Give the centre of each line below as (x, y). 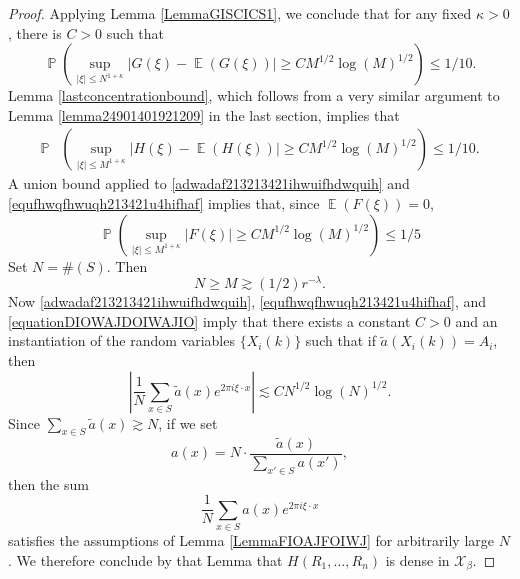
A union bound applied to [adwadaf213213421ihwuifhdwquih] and (209, 183)
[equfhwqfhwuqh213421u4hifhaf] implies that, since (164, 203)
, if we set (188, 422)
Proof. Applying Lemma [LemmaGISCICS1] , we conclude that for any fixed (240, 13)
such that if (340, 340)
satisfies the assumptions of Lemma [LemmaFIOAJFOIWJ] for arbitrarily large (251, 539)
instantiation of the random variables (121, 340)
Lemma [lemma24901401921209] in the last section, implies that (204, 114)
